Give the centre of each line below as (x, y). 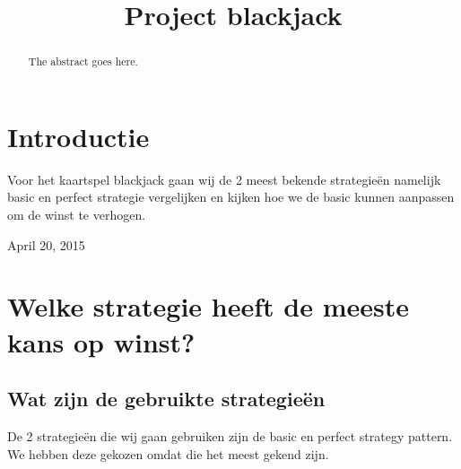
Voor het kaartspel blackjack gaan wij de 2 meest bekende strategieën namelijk (224, 179)
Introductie (78, 136)
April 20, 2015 (46, 244)
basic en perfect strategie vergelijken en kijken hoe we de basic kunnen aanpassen (231, 197)
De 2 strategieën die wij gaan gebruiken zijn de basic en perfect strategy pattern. (230, 435)
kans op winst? (101, 341)
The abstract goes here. (83, 61)
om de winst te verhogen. (77, 214)
